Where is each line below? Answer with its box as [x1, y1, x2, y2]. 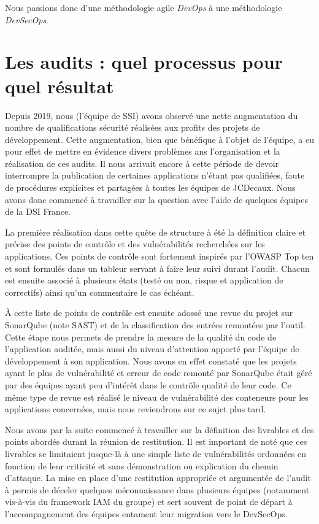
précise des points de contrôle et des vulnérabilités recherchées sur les [5, 237, 265, 250]
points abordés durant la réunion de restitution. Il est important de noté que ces [5, 435, 307, 448]
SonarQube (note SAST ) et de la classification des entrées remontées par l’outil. [5, 318, 306, 331]
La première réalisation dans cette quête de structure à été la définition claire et [5, 225, 306, 238]
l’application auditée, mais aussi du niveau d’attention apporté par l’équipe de [5, 342, 299, 355]
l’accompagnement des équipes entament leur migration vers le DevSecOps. [5, 507, 288, 520]
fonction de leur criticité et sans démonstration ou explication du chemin [5, 459, 279, 472]
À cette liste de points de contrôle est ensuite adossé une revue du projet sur [5, 306, 293, 319]
